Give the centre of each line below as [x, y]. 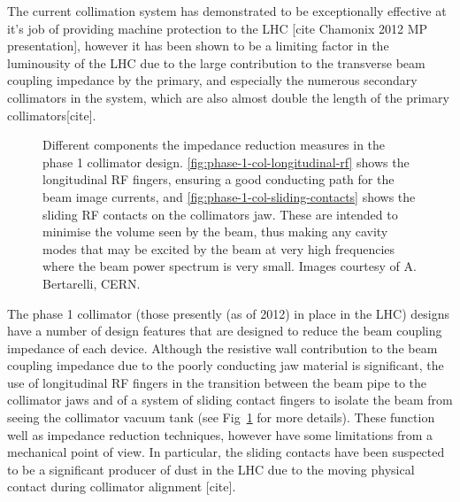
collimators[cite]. [52, 115]
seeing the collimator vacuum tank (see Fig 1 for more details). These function [221, 417]
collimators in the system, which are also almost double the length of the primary [228, 97]
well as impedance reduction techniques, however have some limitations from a [220, 434]
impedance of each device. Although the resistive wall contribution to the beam [222, 348]
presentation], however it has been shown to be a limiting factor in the [198, 46]
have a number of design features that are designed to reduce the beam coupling [225, 331]
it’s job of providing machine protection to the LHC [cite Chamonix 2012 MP [218, 28]
